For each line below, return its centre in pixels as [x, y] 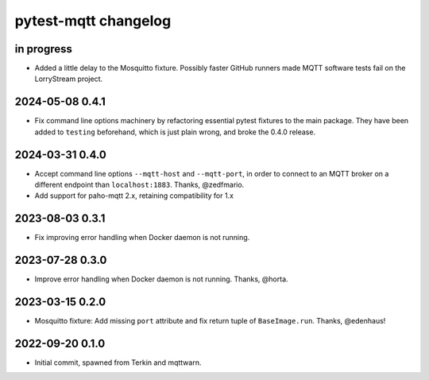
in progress [44, 49]
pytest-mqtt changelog [93, 21]
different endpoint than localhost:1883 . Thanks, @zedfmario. [139, 185]
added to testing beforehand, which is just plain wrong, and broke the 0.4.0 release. [175, 132]
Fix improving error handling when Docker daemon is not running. [142, 238]
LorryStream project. [69, 79]
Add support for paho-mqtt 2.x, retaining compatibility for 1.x [134, 196]
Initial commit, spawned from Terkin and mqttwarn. [118, 363]
